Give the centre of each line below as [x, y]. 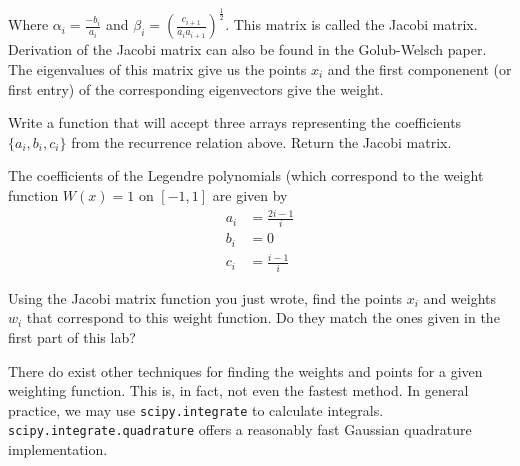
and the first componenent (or [419, 68]
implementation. [58, 449]
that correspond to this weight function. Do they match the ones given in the [263, 317]
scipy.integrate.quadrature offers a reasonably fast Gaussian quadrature [240, 429]
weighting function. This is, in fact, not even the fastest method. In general [238, 390]
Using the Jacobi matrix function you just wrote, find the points [205, 297]
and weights [460, 297]
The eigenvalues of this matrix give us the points [157, 68]
